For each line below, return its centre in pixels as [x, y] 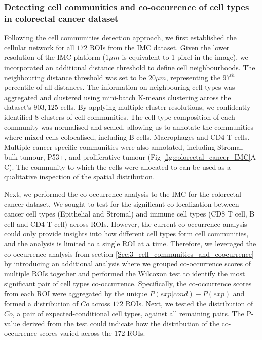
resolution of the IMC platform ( [55, 57]
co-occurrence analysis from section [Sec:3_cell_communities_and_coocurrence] [129, 253]
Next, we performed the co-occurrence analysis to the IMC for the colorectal [123, 194]
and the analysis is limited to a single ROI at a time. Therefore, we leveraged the [130, 244]
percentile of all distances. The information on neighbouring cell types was [120, 87]
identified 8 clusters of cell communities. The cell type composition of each [120, 117]
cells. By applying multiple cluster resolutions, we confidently [156, 107]
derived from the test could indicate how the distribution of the [121, 323]
